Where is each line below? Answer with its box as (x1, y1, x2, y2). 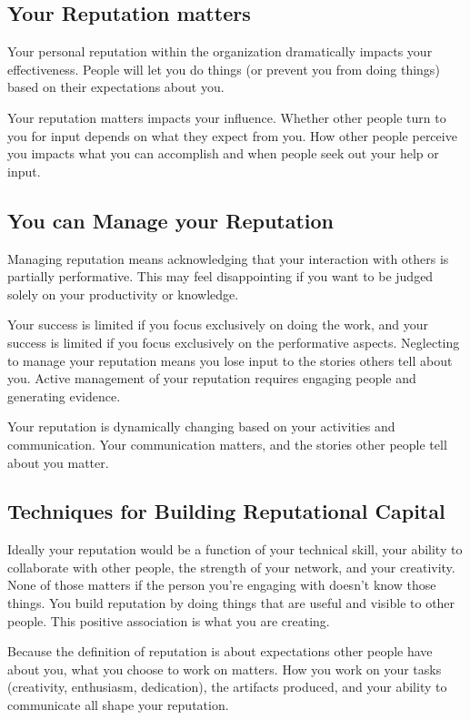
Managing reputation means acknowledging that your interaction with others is (7, 248, 449, 268)
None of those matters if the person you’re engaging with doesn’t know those (7, 575, 436, 594)
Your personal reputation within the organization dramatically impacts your (7, 42, 433, 61)
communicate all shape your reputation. (7, 695, 229, 715)
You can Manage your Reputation (7, 206, 335, 234)
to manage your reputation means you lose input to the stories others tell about (7, 350, 453, 370)
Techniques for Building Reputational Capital (7, 497, 445, 525)
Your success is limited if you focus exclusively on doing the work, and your (7, 315, 428, 334)
